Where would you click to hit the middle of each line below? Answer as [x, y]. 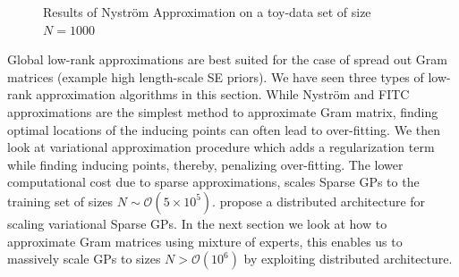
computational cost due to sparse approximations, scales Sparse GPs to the [213, 182]
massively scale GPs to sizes [84, 259]
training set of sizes [60, 201]
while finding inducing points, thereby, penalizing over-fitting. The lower [205, 164]
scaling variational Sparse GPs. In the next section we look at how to [197, 223]
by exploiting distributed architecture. [348, 259]
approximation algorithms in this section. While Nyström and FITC [223, 94]
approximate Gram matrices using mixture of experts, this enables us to [205, 241]
